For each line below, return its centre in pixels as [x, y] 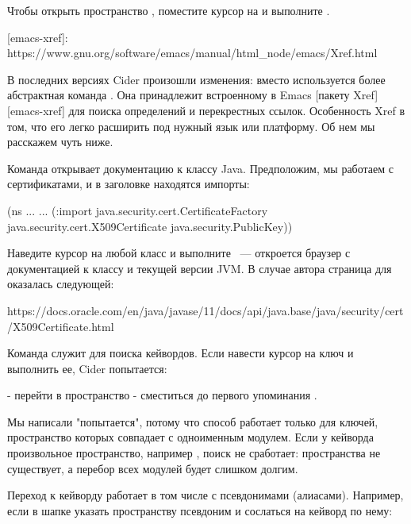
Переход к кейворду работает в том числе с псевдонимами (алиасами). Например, [205, 495]
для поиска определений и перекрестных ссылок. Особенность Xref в [237, 110]
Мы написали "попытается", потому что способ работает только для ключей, [193, 421]
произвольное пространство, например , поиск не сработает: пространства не [194, 453]
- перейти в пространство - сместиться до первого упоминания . [162, 395]
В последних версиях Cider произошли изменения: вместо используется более [196, 79]
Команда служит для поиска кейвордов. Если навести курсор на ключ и [181, 353]
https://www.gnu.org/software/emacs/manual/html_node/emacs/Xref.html [192, 53]
